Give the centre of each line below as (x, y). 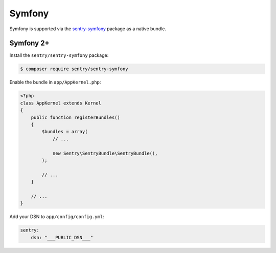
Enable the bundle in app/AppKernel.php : (55, 82)
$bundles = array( (65, 132)
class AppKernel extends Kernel (61, 103)
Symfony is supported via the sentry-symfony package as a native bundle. (88, 29)
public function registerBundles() (75, 117)
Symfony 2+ (29, 43)
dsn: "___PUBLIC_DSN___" (62, 237)
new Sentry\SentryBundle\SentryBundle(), (105, 153)
